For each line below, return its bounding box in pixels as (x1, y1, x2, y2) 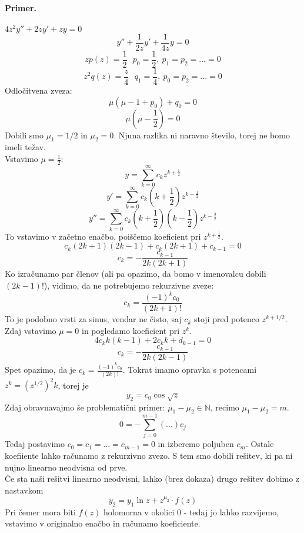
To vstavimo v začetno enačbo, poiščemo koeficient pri (5, 230, 201, 242)
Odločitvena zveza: (5, 84, 72, 97)
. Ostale (245, 438, 274, 450)
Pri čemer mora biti (5, 505, 76, 518)
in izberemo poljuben (158, 438, 234, 450)
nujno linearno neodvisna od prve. (5, 461, 128, 473)
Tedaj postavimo (5, 438, 65, 450)
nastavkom (5, 484, 44, 496)
